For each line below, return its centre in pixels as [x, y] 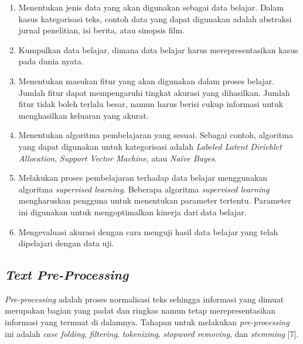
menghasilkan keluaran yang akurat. [84, 115]
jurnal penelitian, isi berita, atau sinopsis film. [101, 30]
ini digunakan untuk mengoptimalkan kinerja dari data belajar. [132, 211]
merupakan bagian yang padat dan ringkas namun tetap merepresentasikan [140, 310]
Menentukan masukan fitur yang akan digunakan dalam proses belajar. [147, 80]
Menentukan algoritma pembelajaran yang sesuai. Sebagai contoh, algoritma [156, 135]
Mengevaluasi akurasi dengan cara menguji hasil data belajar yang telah [148, 231]
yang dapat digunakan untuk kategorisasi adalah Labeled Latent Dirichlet [150, 146]
